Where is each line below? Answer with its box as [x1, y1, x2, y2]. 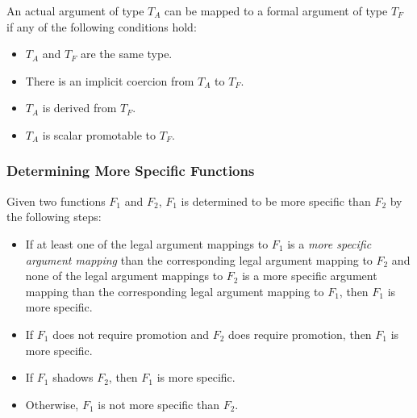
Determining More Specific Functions [6, 161, 255, 181]
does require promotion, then [228, 325, 372, 342]
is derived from [42, 99, 117, 116]
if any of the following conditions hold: [6, 18, 197, 35]
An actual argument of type [6, 2, 144, 19]
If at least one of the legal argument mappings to [25, 235, 269, 252]
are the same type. [80, 45, 173, 62]
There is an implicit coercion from [25, 72, 194, 89]
